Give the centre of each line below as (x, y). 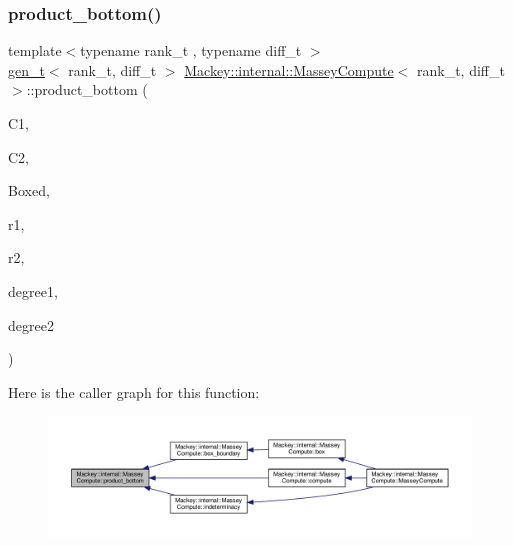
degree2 (31, 324)
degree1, (33, 290)
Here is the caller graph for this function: (134, 391)
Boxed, (29, 190)
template (35, 50)
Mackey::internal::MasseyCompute (289, 69)
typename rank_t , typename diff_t (191, 50)
